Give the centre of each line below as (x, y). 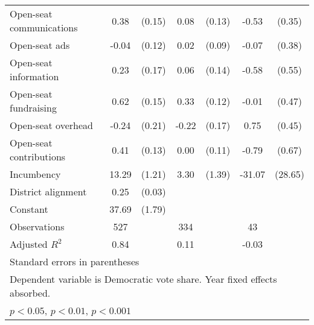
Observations (37, 226)
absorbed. (30, 293)
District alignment (48, 191)
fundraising (33, 108)
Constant (29, 209)
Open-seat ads (40, 45)
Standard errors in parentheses (75, 261)
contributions (38, 156)
